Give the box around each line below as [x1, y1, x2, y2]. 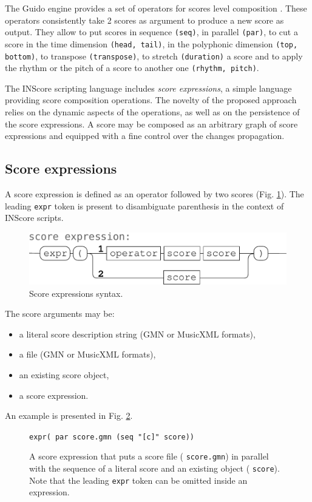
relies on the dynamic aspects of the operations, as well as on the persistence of [5, 106, 300, 118]
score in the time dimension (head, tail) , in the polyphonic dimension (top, [5, 37, 298, 50]
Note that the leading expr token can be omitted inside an [29, 473, 248, 486]
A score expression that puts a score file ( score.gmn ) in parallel [29, 450, 269, 463]
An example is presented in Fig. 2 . [5, 409, 133, 422]
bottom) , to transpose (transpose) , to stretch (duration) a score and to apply [5, 49, 303, 62]
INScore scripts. [5, 211, 64, 224]
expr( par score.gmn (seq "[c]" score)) [29, 432, 195, 441]
